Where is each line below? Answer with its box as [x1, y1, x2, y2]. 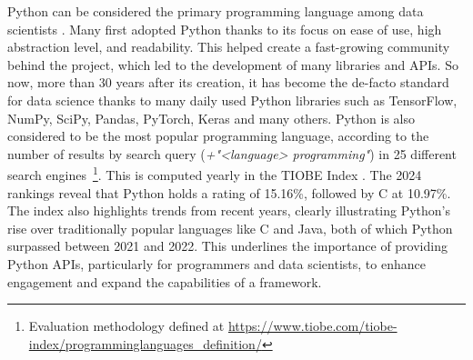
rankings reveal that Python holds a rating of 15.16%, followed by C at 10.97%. [7, 183, 451, 202]
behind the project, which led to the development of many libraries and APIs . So [7, 55, 458, 74]
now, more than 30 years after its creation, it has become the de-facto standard [7, 73, 449, 92]
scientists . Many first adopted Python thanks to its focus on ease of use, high [7, 19, 442, 38]
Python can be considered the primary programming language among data [7, 2, 424, 20]
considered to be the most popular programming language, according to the [7, 126, 429, 145]
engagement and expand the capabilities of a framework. [7, 272, 322, 291]
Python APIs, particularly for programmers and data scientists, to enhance [7, 254, 426, 273]
